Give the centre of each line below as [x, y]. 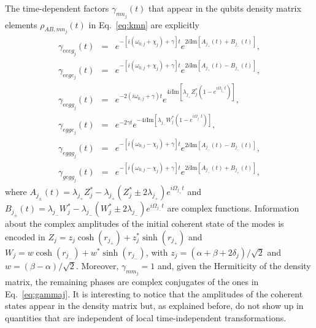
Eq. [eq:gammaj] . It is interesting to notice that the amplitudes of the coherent [154, 293]
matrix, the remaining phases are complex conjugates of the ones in [132, 282]
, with [157, 252]
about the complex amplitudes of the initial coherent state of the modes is [145, 223]
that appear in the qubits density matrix [225, 8]
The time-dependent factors [57, 8]
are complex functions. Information [233, 208]
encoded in [25, 236]
